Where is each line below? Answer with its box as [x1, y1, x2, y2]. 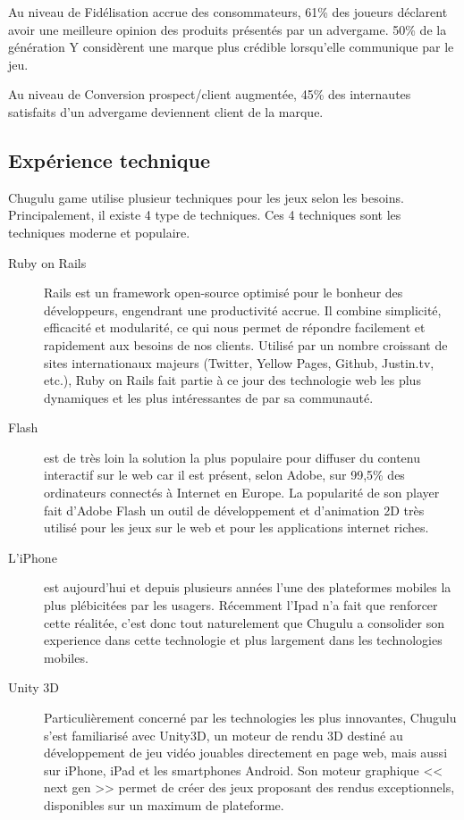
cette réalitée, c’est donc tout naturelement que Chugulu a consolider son [44, 613, 444, 632]
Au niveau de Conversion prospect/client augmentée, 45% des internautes [8, 85, 411, 104]
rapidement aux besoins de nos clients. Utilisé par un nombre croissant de [44, 335, 448, 354]
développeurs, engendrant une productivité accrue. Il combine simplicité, [44, 300, 442, 319]
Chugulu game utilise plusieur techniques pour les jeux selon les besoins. [8, 188, 404, 206]
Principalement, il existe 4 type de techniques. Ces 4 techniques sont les [8, 205, 401, 224]
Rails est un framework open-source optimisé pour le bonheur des [44, 283, 403, 302]
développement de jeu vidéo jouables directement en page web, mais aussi [44, 743, 448, 762]
